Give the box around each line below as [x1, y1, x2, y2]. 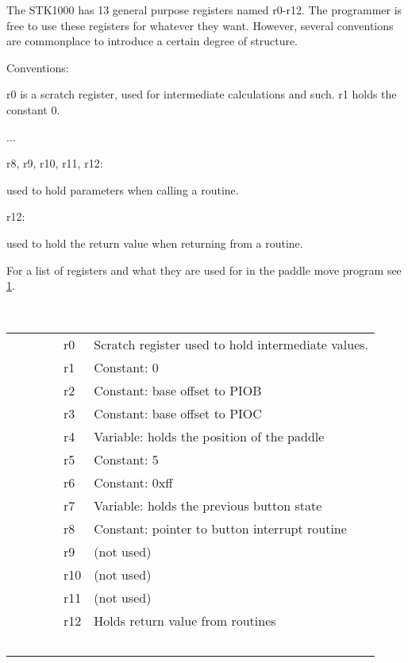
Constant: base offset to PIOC [94, 404, 262, 423]
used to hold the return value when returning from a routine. [6, 234, 303, 251]
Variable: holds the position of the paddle [94, 427, 325, 446]
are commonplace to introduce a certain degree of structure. [6, 33, 298, 49]
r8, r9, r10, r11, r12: [6, 155, 103, 172]
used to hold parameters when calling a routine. [6, 181, 239, 198]
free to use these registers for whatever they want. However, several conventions [6, 17, 394, 33]
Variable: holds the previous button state [94, 496, 322, 515]
